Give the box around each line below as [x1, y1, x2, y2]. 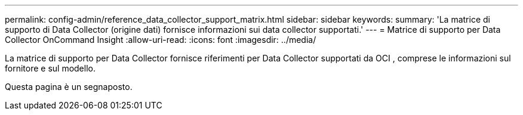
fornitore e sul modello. [5, 63, 96, 73]
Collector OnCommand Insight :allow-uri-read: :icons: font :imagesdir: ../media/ [5, 35, 316, 45]
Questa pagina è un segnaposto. [5, 82, 133, 92]
